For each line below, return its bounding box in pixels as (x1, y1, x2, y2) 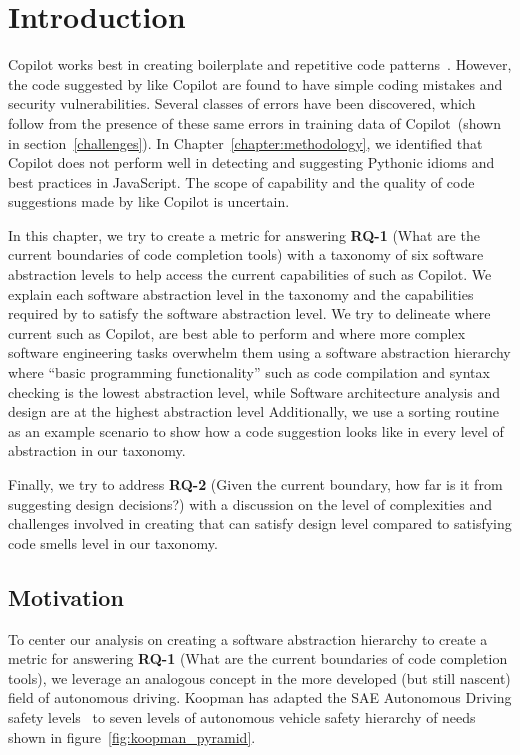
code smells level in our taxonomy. (8, 532, 218, 553)
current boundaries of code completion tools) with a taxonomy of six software (8, 244, 484, 265)
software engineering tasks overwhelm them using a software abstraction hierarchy (8, 342, 511, 363)
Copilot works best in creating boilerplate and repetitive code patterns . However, (8, 54, 512, 75)
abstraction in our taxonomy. (8, 440, 186, 461)
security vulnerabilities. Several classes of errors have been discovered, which (8, 93, 476, 114)
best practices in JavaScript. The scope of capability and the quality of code (8, 171, 475, 192)
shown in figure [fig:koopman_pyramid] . (8, 726, 256, 747)
